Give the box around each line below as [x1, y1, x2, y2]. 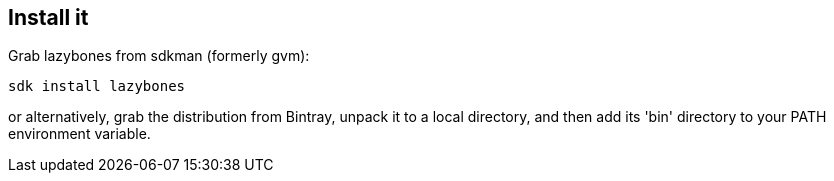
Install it [8, 5, 89, 30]
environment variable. [8, 125, 151, 143]
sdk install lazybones [8, 78, 186, 95]
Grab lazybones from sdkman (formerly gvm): [8, 47, 310, 65]
